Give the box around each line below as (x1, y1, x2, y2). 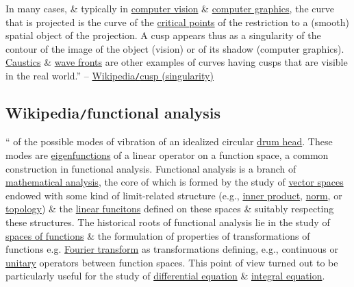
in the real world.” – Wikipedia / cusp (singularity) (5, 68, 214, 82)
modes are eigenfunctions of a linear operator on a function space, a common (5, 148, 329, 162)
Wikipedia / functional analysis (5, 102, 221, 123)
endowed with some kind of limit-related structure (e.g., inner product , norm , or (5, 188, 342, 202)
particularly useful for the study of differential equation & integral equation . (5, 269, 325, 283)
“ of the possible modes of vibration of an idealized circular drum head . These (5, 134, 333, 149)
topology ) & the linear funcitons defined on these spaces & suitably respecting (5, 201, 334, 216)
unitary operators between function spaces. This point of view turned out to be (5, 255, 338, 269)
